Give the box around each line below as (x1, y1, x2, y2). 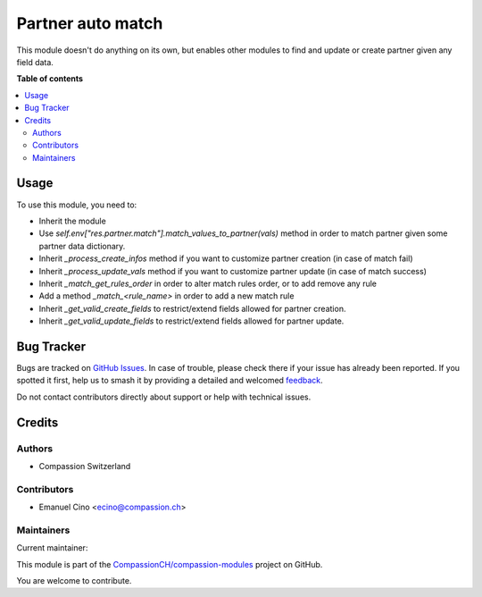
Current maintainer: (16, 542, 88, 553)
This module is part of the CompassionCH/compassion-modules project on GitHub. (16, 559, 323, 569)
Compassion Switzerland (38, 460, 131, 471)
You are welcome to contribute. (16, 576, 132, 585)
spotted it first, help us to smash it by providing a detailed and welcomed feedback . (16, 375, 323, 386)
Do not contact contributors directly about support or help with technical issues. (16, 391, 312, 402)
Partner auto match (16, 13, 163, 33)
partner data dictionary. (38, 240, 126, 251)
